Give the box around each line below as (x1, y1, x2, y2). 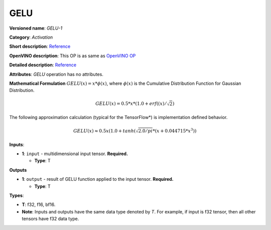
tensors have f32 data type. (22, 216, 79, 222)
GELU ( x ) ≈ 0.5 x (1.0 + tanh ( (73, 128, 136, 134)
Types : (9, 192, 24, 198)
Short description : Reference (9, 43, 71, 50)
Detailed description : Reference (9, 62, 77, 68)
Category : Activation (9, 34, 53, 40)
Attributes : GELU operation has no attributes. (9, 71, 104, 77)
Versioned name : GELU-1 (9, 25, 63, 31)
